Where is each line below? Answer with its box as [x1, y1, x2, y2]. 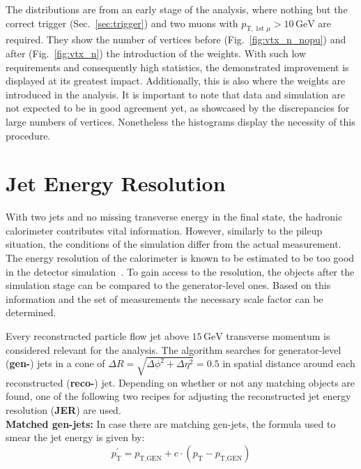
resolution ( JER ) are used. [6, 402, 121, 417]
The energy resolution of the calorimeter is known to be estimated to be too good [6, 251, 355, 265]
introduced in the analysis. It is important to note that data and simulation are [6, 87, 345, 101]
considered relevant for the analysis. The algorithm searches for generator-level [6, 342, 341, 357]
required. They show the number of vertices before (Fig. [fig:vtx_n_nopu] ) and [6, 32, 346, 47]
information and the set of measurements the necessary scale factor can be [6, 291, 323, 306]
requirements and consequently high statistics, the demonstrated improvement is [6, 59, 349, 74]
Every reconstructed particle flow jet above [6, 329, 189, 343]
